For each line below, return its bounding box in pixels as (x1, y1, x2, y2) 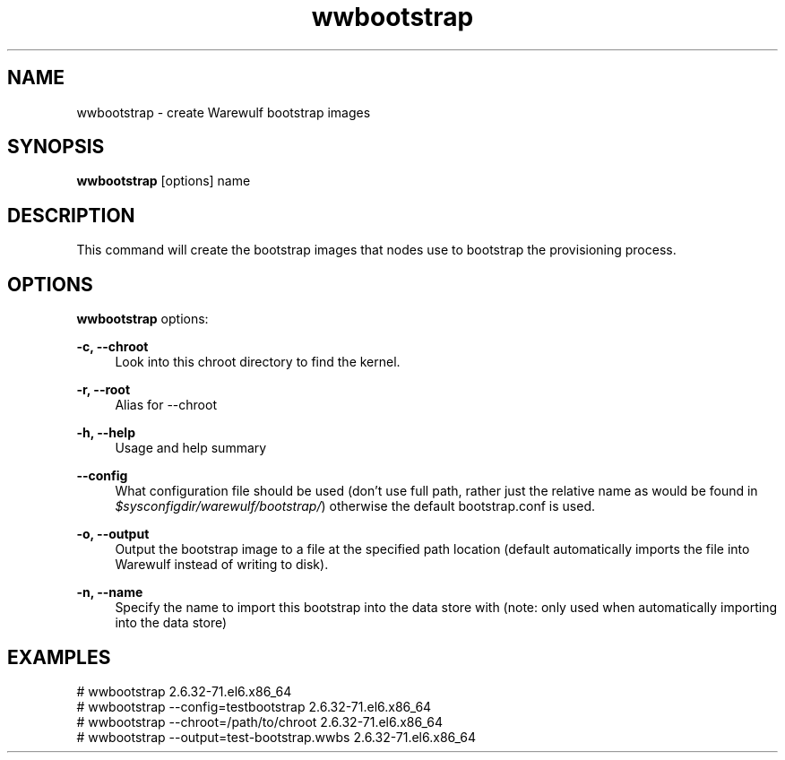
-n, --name (76, 584, 143, 600)
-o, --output (76, 526, 150, 542)
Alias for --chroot (115, 397, 217, 413)
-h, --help (76, 425, 135, 441)
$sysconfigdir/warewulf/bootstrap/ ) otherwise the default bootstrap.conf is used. (115, 498, 595, 514)
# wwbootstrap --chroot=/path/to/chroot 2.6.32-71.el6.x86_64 (76, 713, 444, 730)
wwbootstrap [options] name (76, 173, 251, 189)
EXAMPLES (7, 645, 111, 669)
